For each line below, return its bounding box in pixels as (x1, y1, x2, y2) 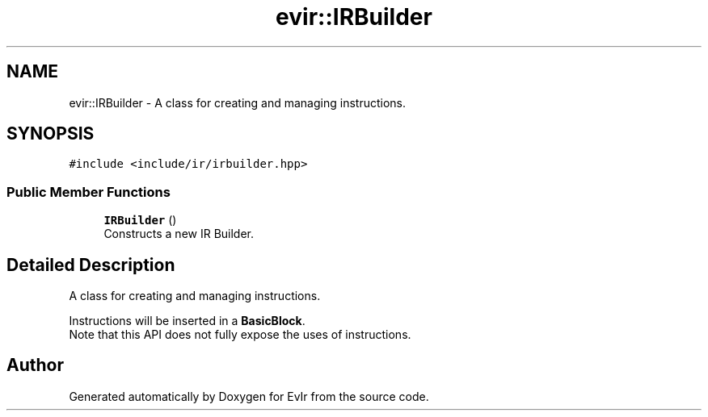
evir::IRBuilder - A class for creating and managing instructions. (69, 95, 406, 110)
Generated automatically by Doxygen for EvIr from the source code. (69, 389, 429, 403)
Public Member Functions (6, 183, 171, 200)
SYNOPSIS (6, 123, 95, 144)
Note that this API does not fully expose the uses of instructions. (69, 327, 411, 342)
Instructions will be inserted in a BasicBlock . (69, 314, 306, 328)
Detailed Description (6, 254, 175, 275)
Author (6, 355, 64, 376)
